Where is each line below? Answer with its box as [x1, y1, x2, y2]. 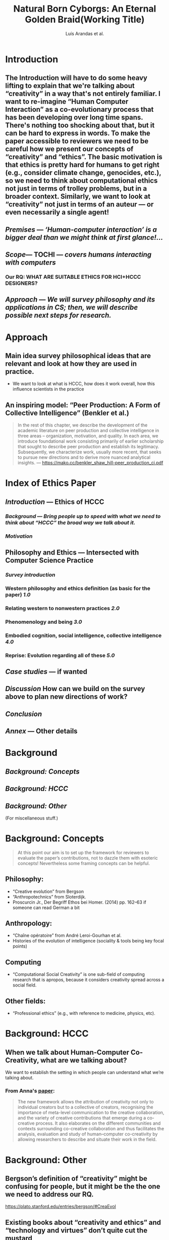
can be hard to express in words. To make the [5, 129, 150, 138]
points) [12, 943, 28, 949]
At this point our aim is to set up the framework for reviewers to [17, 849, 149, 856]
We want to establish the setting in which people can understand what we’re [5, 1070, 164, 1076]
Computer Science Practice [5, 556, 94, 565]
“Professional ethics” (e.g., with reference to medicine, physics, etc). [12, 1010, 155, 1016]
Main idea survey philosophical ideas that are [5, 352, 151, 360]
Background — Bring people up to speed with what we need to [5, 512, 161, 520]
